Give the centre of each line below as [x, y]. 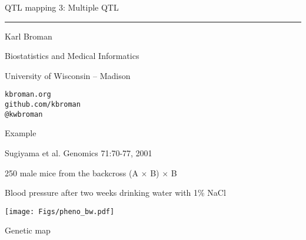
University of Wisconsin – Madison [68, 75]
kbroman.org [28, 95]
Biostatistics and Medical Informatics [72, 56]
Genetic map [28, 230]
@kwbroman [24, 114]
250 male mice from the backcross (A [71, 172]
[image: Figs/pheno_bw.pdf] [60, 211]
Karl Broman [29, 36]
